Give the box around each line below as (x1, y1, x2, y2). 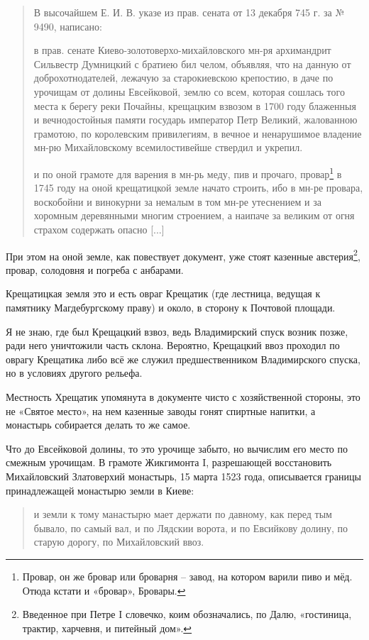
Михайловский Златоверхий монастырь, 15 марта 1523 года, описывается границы (6, 468, 361, 483)
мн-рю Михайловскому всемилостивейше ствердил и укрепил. (33, 140, 303, 155)
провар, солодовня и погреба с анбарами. (6, 262, 184, 277)
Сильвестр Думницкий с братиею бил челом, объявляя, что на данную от (33, 56, 351, 71)
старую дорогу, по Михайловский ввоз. (33, 534, 204, 549)
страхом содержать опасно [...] (33, 221, 165, 236)
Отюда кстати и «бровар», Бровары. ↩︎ (22, 583, 186, 597)
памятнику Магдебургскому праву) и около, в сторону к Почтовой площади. (6, 300, 336, 314)
